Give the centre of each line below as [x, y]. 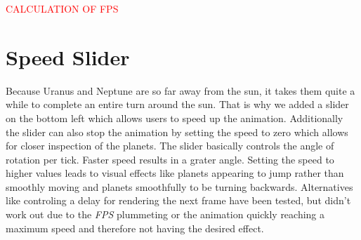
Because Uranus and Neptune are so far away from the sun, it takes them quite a [180, 90]
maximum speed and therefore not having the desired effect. [135, 228]
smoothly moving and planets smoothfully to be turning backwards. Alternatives [179, 186]
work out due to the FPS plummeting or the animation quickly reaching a [165, 214]
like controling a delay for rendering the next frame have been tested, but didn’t [178, 200]
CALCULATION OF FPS [62, 8]
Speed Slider [68, 56]
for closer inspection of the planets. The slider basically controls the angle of [170, 146]
